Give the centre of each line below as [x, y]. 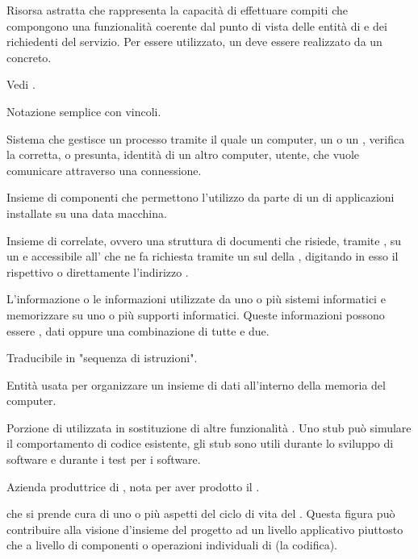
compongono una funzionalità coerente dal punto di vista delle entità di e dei [197, 25]
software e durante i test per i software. [104, 459]
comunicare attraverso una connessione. [104, 170]
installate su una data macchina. [87, 213]
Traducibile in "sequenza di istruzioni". [102, 358]
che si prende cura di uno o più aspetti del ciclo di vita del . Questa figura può [201, 513]
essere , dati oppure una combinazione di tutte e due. [138, 330]
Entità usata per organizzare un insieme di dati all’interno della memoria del [196, 384]
